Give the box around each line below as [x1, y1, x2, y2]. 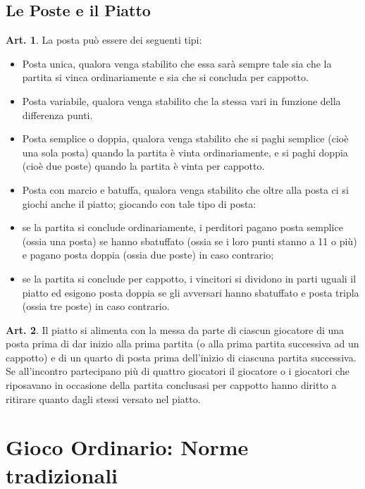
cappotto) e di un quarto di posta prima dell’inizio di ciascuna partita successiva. [6, 349, 357, 364]
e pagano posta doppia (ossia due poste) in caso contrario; [22, 247, 274, 262]
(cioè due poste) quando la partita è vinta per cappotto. [22, 159, 265, 173]
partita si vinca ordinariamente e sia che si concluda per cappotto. [22, 70, 309, 85]
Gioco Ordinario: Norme [6, 433, 249, 462]
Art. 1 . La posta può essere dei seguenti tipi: [6, 32, 202, 47]
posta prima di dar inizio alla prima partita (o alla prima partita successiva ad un [6, 336, 359, 351]
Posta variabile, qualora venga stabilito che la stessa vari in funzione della [22, 93, 341, 108]
